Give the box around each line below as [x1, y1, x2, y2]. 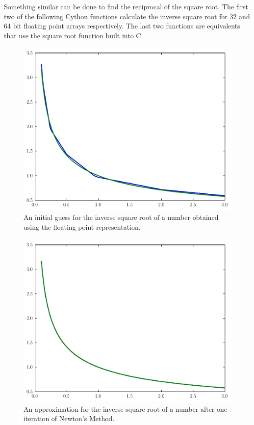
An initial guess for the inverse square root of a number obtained [24, 212, 219, 222]
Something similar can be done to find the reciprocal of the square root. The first [4, 1, 248, 11]
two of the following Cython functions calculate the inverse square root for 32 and [4, 11, 250, 21]
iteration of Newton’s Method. [24, 413, 115, 424]
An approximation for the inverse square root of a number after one [24, 403, 228, 414]
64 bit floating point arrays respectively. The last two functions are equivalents [4, 21, 240, 31]
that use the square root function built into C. [4, 30, 143, 40]
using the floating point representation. [24, 222, 141, 232]
